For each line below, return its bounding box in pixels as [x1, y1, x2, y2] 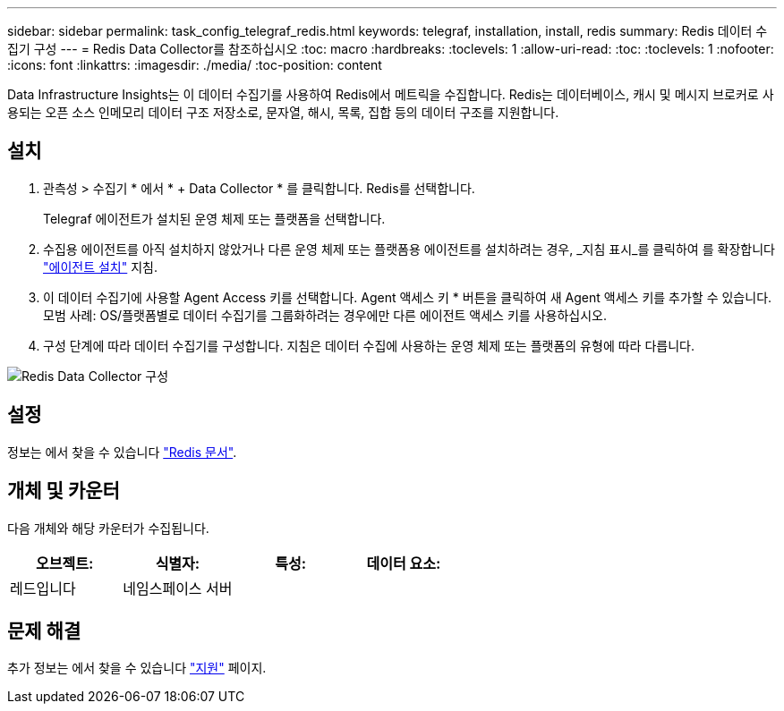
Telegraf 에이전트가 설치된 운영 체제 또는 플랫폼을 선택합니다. [43, 210, 386, 226]
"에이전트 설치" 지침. [43, 258, 158, 275]
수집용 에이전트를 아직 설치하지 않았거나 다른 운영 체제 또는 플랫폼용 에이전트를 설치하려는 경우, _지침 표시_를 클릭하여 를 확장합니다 [43, 241, 775, 257]
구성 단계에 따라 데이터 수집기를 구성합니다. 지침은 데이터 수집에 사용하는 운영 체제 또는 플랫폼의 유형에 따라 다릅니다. [43, 337, 695, 353]
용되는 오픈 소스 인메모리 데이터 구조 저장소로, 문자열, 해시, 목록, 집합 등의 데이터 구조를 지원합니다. [7, 105, 559, 120]
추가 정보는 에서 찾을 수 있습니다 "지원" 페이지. [7, 660, 267, 676]
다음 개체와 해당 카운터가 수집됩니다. [7, 520, 209, 536]
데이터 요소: [366, 554, 441, 572]
